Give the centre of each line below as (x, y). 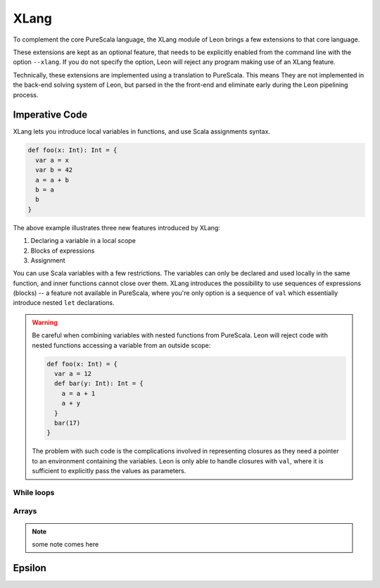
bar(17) (67, 423)
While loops (34, 492)
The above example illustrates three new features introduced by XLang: (117, 227)
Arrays (25, 511)
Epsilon (30, 568)
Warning (45, 322)
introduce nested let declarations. (64, 303)
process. (26, 94)
